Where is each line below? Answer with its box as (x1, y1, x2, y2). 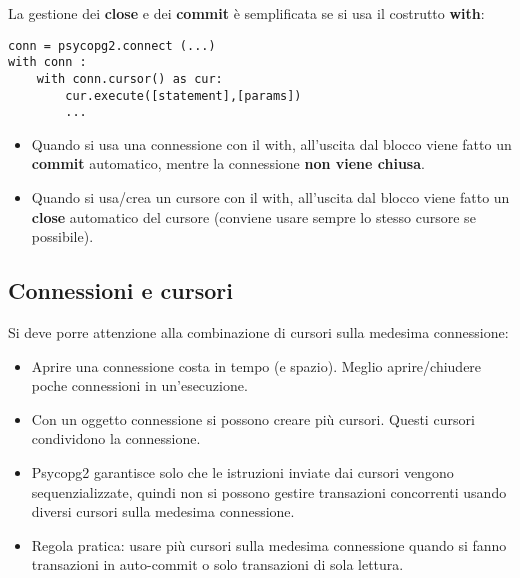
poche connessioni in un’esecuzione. (31, 375, 248, 396)
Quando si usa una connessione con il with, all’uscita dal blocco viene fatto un (31, 133, 512, 154)
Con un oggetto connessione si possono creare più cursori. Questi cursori (31, 408, 475, 429)
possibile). (31, 226, 94, 247)
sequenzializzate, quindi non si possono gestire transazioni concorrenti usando (31, 481, 507, 502)
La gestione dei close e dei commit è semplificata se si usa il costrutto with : (8, 3, 485, 23)
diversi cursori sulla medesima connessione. (31, 501, 295, 522)
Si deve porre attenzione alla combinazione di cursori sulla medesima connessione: (8, 322, 509, 343)
